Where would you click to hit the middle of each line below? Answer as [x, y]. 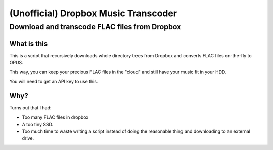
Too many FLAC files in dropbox [55, 117]
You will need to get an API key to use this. [54, 81]
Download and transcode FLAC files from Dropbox [95, 27]
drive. [28, 138]
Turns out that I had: [30, 108]
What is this [29, 43]
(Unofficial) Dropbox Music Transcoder [93, 13]
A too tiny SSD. [38, 124]
